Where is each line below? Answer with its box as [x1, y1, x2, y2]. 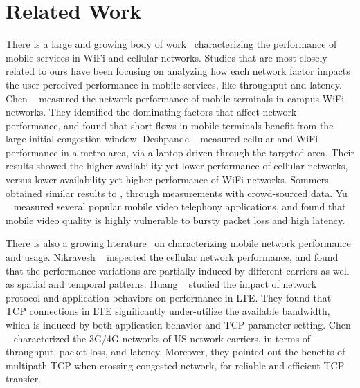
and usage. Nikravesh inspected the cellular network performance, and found [6, 250, 339, 264]
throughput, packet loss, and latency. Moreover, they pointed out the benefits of [6, 344, 345, 359]
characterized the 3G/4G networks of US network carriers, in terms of [13, 331, 311, 345]
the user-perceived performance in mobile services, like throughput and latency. [6, 77, 342, 91]
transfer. [6, 371, 42, 386]
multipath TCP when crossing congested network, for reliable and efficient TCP [6, 358, 345, 372]
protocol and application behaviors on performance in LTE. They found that [6, 290, 332, 304]
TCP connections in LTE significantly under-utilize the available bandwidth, [6, 304, 330, 318]
